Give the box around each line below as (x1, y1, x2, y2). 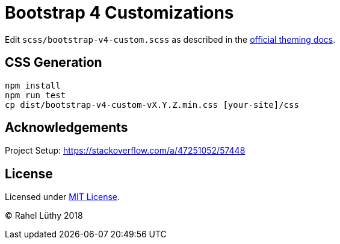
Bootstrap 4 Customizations (5, 2, 234, 23)
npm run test (5, 90, 66, 100)
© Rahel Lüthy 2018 (5, 210, 83, 221)
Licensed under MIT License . (5, 192, 120, 202)
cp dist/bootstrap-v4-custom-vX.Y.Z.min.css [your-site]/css (5, 99, 299, 110)
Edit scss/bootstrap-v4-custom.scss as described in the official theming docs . (5, 34, 336, 45)
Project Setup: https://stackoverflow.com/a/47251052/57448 (5, 145, 246, 156)
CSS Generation (5, 55, 102, 70)
